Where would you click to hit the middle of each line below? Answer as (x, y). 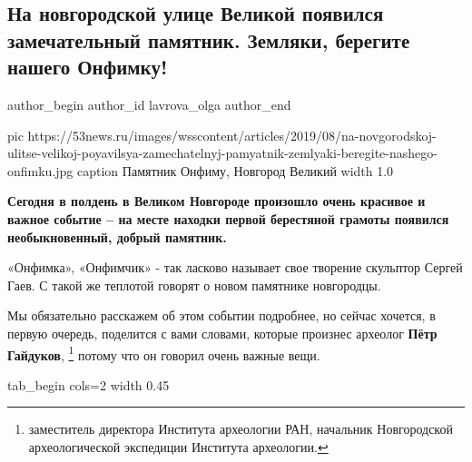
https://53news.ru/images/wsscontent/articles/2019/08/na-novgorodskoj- (232, 135)
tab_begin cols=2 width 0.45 (88, 384)
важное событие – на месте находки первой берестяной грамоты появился (228, 218)
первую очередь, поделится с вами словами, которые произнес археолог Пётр (222, 333)
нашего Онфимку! (88, 67)
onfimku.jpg (40, 170)
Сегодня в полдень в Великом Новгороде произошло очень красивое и (216, 201)
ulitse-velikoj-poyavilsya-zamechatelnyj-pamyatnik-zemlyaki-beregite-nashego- (222, 153)
